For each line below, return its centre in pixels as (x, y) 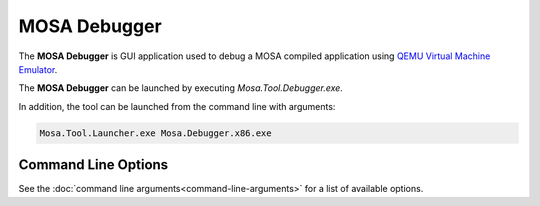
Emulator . (38, 69)
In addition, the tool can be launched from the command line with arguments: (177, 106)
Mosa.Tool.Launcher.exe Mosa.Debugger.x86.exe (155, 133)
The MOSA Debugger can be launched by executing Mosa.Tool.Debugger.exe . (181, 88)
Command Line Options (93, 165)
